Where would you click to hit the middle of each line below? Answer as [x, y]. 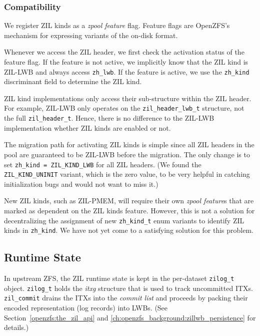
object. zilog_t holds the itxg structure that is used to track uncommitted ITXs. [128, 288]
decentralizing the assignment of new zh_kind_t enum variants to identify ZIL [124, 220]
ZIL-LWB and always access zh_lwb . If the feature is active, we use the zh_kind [127, 71]
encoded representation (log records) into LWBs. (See [86, 308]
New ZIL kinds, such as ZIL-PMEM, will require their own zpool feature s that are [129, 201]
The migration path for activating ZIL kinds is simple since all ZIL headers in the [129, 144]
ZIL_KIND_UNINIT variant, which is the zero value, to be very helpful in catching [127, 174]
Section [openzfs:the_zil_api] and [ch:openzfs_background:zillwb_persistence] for [130, 317]
